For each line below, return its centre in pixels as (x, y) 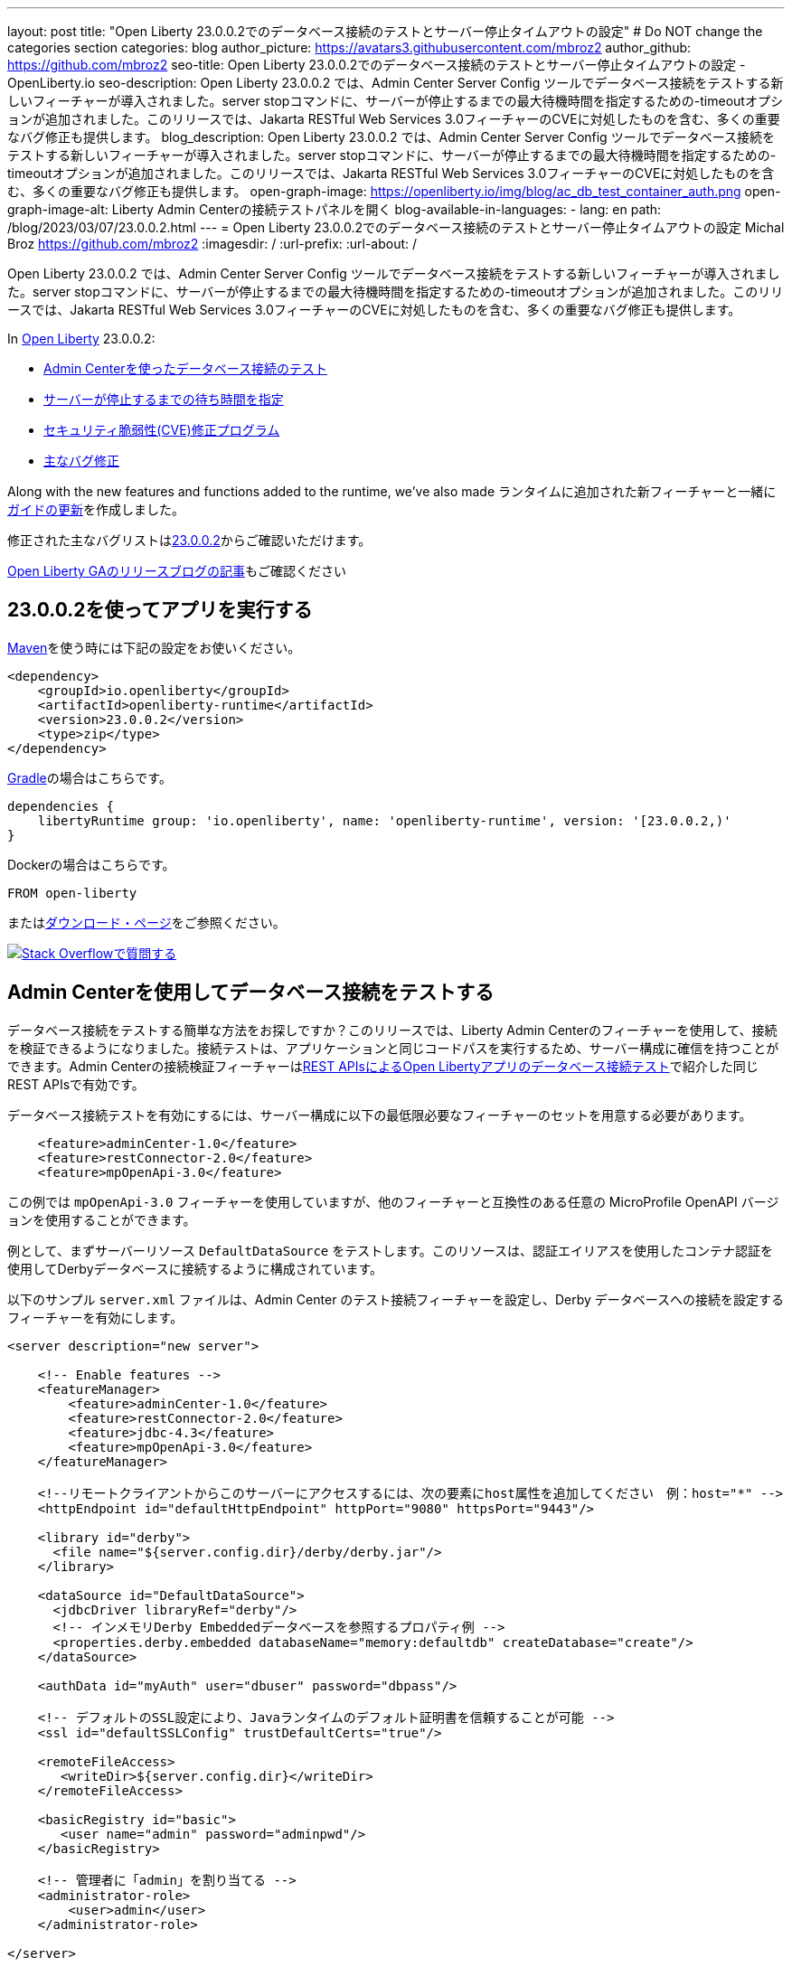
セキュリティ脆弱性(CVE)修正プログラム (162, 430)
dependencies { (61, 806)
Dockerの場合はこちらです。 (91, 864)
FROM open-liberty (72, 893)
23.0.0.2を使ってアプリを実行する (160, 610)
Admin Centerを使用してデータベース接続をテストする (251, 993)
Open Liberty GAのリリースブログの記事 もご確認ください (177, 571)
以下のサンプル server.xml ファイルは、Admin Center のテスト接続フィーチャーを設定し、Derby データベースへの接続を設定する (396, 1299)
